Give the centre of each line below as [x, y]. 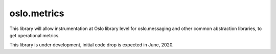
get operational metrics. [34, 35]
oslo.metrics [37, 13]
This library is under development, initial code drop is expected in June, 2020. [91, 45]
